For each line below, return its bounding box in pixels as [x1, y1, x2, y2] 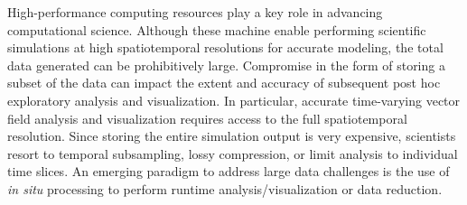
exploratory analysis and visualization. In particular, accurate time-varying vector [7, 90, 461, 109]
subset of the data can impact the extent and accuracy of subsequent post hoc [7, 73, 441, 92]
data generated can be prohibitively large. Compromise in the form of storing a [7, 55, 445, 74]
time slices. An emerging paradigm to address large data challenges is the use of [7, 162, 450, 181]
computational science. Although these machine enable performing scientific [7, 20, 426, 39]
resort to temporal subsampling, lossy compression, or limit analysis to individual [7, 144, 458, 163]
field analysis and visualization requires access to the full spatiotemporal [7, 108, 407, 127]
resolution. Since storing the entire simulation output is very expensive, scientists [7, 126, 456, 145]
